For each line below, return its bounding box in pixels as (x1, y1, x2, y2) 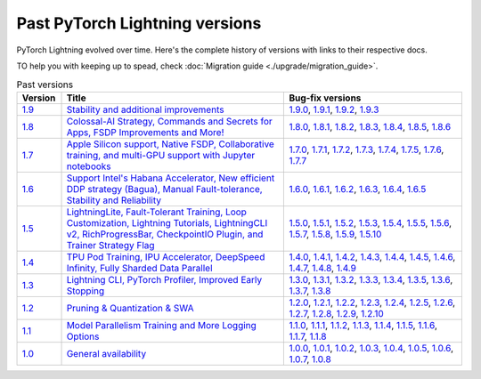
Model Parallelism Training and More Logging (66, 319, 257, 331)
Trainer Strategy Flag (66, 238, 155, 251)
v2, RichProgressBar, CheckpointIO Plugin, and (66, 228, 264, 240)
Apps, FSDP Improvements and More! (66, 125, 224, 138)
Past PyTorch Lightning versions (16, 13, 262, 33)
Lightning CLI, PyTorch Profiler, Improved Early (66, 273, 263, 286)
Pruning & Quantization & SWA (66, 302, 194, 314)
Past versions (16, 78, 74, 91)
